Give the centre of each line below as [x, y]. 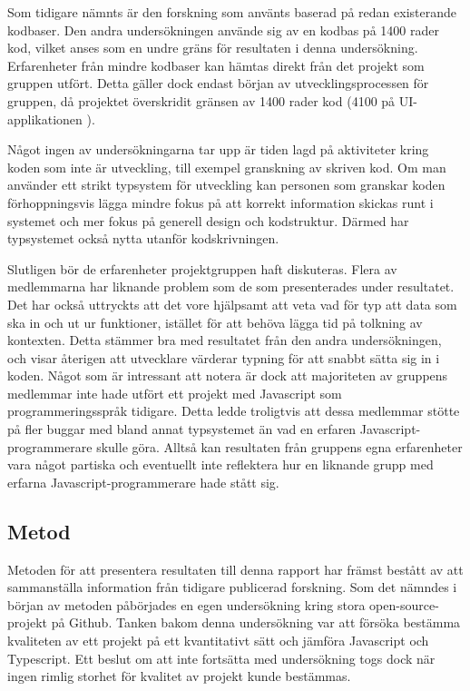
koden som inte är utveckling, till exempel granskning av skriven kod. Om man [227, 167]
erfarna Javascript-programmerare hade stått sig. [143, 482]
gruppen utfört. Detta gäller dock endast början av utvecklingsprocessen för [218, 83]
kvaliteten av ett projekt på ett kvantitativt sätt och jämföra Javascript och [218, 641]
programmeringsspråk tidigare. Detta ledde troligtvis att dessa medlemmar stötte [234, 411]
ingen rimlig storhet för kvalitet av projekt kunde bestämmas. [179, 676]
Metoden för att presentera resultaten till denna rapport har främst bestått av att [235, 569]
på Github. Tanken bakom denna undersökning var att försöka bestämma [256, 622]
